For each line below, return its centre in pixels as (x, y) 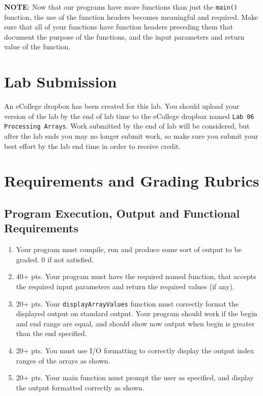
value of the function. (37, 47)
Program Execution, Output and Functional (122, 213)
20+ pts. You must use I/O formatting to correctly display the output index (135, 351)
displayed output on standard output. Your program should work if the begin (137, 313)
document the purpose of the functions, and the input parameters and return (124, 36)
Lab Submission (61, 82)
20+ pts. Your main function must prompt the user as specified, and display (135, 377)
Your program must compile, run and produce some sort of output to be (129, 249)
